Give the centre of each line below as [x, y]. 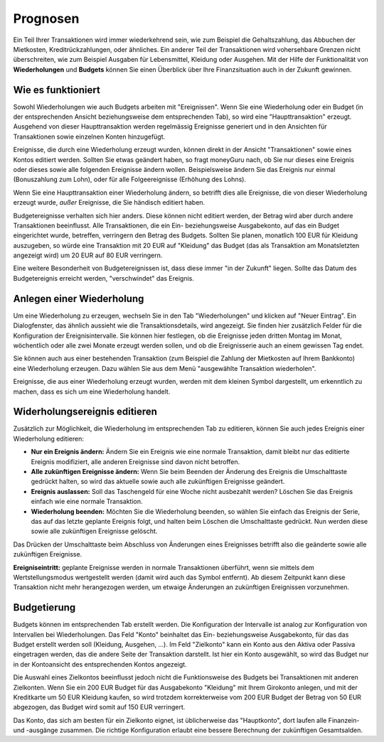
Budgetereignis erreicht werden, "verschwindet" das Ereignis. [104, 278]
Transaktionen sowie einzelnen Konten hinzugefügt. [89, 136]
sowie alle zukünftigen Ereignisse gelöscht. [94, 531]
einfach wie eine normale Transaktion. [87, 502]
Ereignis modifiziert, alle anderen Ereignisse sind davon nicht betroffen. [135, 461]
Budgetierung [44, 608]
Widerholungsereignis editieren [85, 412]
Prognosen [46, 18]
